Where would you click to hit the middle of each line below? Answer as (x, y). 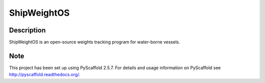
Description (27, 30)
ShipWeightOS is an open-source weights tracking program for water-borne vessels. (94, 42)
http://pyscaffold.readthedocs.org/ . (45, 75)
